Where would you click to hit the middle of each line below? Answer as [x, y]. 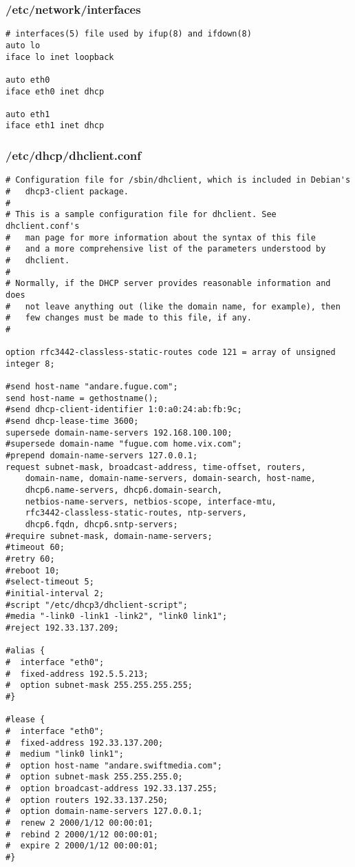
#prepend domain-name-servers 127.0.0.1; [102, 456]
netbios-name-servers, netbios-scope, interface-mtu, [151, 501]
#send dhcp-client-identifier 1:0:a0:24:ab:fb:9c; [124, 410]
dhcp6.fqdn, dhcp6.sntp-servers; [101, 525]
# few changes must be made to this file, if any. [129, 318]
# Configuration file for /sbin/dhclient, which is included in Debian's [178, 180]
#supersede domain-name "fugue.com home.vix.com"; [124, 444]
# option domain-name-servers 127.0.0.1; [104, 812]
